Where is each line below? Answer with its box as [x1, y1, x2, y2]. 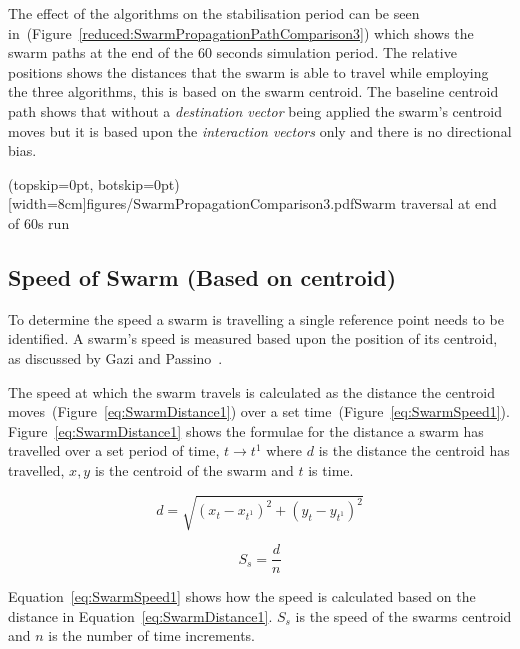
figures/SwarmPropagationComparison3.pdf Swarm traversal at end [86, 193, 497, 214]
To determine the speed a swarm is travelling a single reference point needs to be [8, 308, 504, 329]
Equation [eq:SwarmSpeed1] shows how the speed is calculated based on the [8, 586, 476, 607]
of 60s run [8, 212, 70, 233]
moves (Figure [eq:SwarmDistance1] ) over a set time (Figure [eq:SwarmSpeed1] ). [8, 401, 510, 422]
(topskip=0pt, [8, 173, 94, 194]
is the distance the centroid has [318, 440, 510, 461]
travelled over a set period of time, [8, 440, 220, 461]
